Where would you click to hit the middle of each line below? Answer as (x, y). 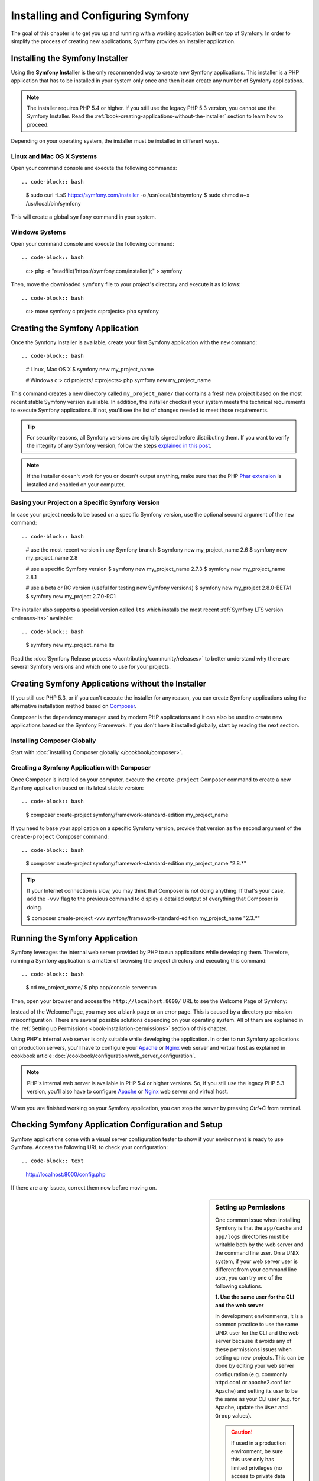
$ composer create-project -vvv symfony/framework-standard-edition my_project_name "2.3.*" (143, 918)
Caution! (242, 1432)
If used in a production (259, 1443)
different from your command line (256, 1270)
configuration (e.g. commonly (251, 1374)
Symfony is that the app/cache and (259, 1228)
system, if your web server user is (257, 1261)
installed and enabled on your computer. (76, 484)
